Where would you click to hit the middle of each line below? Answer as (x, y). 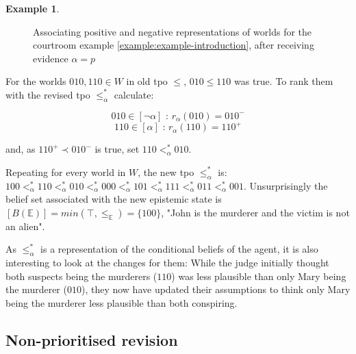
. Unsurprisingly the (286, 185)
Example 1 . (33, 8)
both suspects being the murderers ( (81, 276)
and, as (21, 149)
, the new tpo (166, 172)
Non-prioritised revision (92, 340)
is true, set (117, 149)
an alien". (25, 226)
